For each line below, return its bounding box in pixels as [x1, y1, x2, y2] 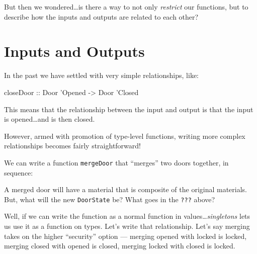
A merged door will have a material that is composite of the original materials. [4, 184, 247, 195]
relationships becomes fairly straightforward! [4, 140, 141, 151]
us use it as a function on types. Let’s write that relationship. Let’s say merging [4, 220, 250, 231]
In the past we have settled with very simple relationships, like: [4, 70, 199, 80]
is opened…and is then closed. [4, 114, 95, 124]
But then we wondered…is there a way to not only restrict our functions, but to [4, 2, 248, 12]
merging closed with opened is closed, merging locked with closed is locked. [4, 240, 235, 251]
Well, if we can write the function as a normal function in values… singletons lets [4, 211, 250, 221]
